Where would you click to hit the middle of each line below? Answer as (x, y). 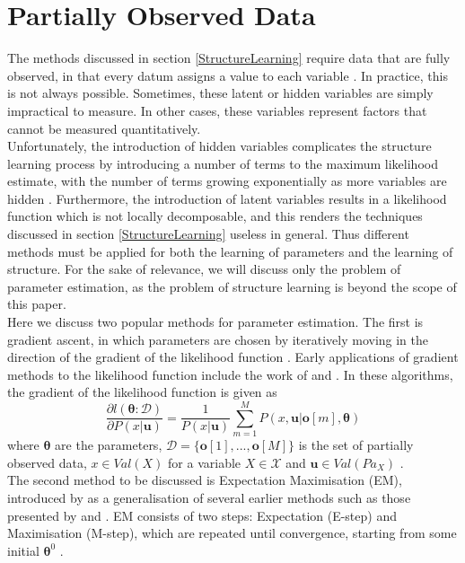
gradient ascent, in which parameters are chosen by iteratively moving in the (218, 339)
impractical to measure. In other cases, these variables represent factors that (217, 110)
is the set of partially (356, 445)
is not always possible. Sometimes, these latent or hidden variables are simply (220, 93)
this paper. (37, 304)
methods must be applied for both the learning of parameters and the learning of (230, 251)
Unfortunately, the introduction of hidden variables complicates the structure (219, 146)
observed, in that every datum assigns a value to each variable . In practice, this (228, 75)
